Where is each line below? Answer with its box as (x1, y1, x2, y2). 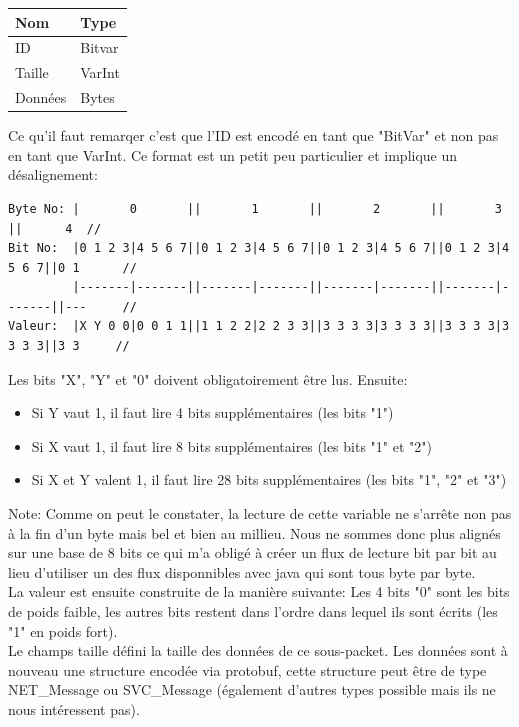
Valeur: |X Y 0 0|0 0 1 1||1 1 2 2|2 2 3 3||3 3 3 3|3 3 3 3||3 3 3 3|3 (8, 319, 510, 334)
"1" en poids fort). (8, 620, 118, 641)
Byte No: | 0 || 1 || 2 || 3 (8, 201, 502, 216)
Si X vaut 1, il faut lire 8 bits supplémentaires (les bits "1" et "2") (31, 435, 432, 456)
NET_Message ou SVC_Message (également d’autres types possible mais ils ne (8, 679, 496, 700)
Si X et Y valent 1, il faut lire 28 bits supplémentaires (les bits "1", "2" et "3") (31, 469, 507, 490)
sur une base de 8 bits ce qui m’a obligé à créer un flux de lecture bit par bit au (8, 542, 497, 563)
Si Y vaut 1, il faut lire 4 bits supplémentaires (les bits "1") (31, 402, 394, 423)
